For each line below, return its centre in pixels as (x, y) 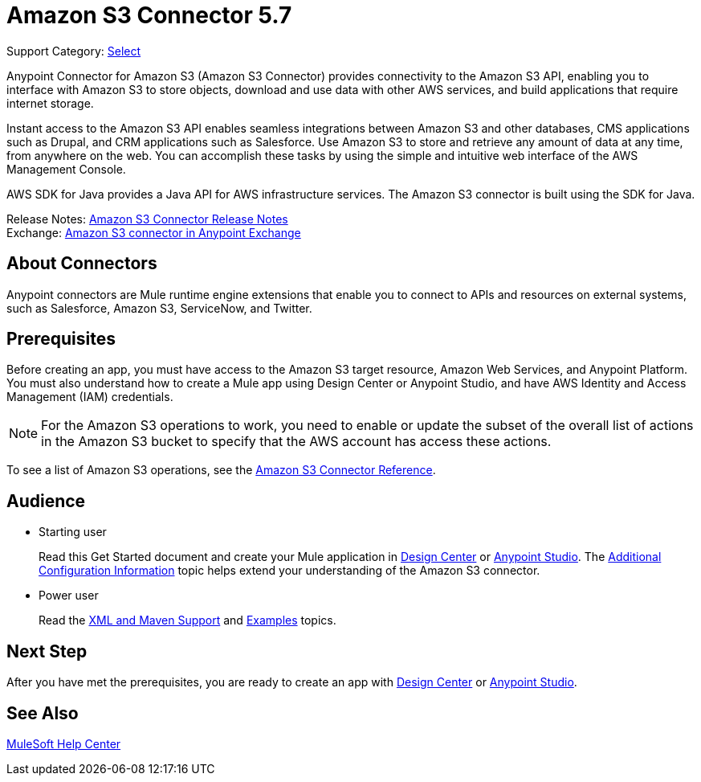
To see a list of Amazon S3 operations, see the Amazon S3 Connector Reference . (221, 470)
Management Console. (66, 169)
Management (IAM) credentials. (90, 397)
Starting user (73, 532)
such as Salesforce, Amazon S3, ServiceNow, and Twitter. (159, 308)
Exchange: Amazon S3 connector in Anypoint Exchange (154, 232)
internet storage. (50, 103)
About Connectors (82, 264)
